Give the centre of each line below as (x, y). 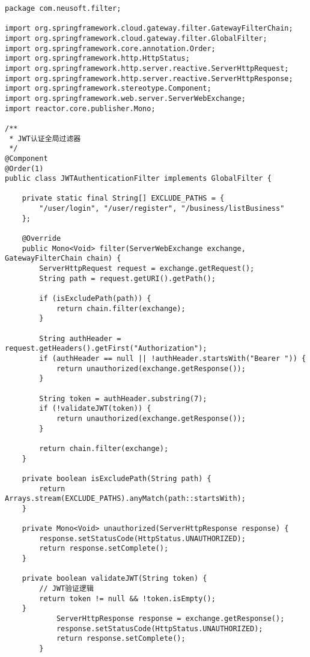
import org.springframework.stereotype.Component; (108, 89)
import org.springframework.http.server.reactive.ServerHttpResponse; (149, 78)
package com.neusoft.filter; (63, 8)
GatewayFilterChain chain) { (63, 259)
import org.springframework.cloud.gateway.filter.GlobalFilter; (136, 38)
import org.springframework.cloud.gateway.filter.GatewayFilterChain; (149, 29)
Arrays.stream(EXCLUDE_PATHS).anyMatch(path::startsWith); (125, 499)
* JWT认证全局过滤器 (45, 138)
